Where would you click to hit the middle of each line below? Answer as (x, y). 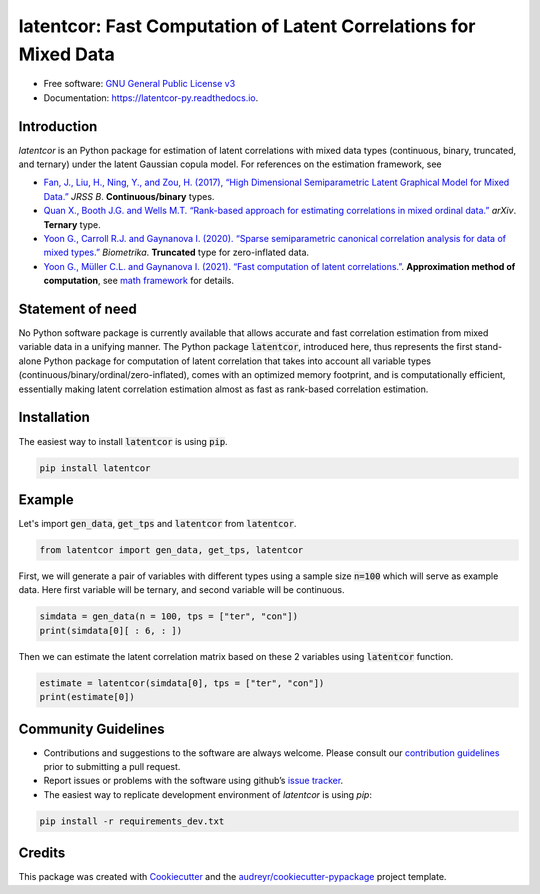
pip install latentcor (95, 468)
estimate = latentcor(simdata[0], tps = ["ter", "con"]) (182, 683)
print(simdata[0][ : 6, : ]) (111, 630)
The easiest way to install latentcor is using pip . (123, 441)
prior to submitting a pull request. (112, 766)
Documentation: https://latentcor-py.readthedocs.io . (151, 97)
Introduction (58, 126)
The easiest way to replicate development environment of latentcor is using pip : (207, 794)
